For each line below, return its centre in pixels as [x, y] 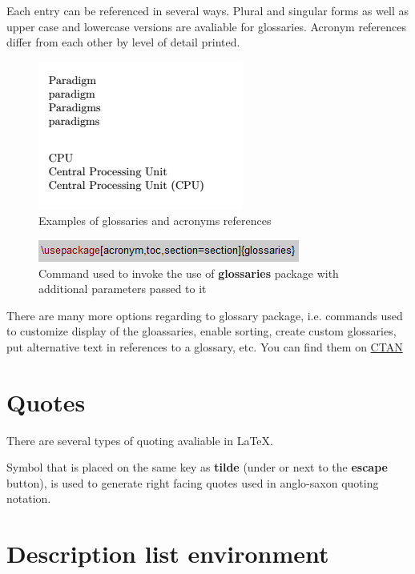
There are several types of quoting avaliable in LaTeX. [140, 440]
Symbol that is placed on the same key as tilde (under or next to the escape [197, 467]
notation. [29, 498]
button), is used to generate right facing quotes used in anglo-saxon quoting [193, 482]
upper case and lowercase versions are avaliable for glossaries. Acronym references [207, 26]
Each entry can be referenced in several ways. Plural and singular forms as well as [207, 10]
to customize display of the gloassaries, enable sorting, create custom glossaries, [201, 331]
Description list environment [168, 554]
